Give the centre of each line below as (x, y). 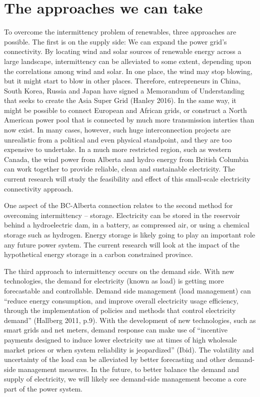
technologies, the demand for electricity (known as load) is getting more (114, 281)
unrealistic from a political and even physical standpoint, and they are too (118, 139)
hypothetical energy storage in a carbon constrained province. (98, 254)
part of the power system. (43, 388)
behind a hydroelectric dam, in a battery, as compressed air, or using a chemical (127, 225)
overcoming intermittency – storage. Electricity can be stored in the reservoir (122, 215)
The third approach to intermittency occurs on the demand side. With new (119, 271)
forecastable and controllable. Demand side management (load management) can (127, 290)
